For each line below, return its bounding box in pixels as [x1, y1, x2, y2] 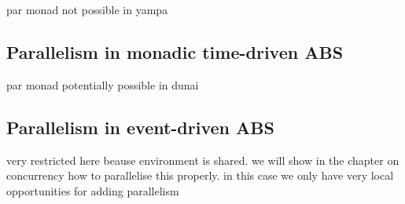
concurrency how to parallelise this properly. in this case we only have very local [6, 167, 394, 184]
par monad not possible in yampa [6, 2, 168, 17]
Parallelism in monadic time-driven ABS [6, 39, 344, 64]
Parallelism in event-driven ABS [6, 115, 274, 139]
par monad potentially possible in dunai [6, 76, 199, 93]
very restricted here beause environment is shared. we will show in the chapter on [6, 151, 399, 168]
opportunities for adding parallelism [6, 182, 179, 199]
